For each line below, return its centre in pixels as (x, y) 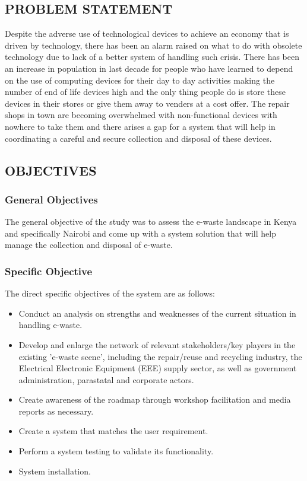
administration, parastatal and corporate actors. (106, 379)
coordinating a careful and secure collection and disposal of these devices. (138, 138)
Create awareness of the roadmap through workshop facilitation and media (155, 399)
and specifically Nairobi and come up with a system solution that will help (140, 233)
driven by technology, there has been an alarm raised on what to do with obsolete (153, 45)
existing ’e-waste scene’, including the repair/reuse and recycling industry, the (160, 356)
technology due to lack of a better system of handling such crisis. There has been (152, 57)
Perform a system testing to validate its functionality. (116, 451)
